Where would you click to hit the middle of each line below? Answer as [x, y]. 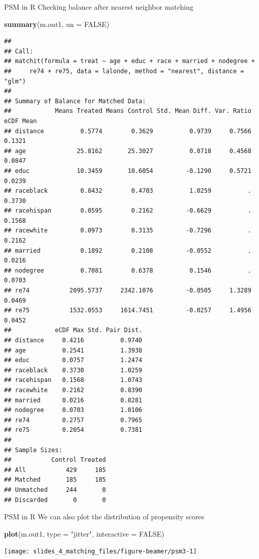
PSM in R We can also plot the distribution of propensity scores [104, 517]
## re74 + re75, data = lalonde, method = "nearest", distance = [124, 71]
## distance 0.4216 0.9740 [73, 340]
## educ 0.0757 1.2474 [73, 360]
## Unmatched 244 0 [55, 490]
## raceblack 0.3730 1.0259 [73, 370]
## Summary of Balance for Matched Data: [75, 101]
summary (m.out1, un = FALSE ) [57, 24]
